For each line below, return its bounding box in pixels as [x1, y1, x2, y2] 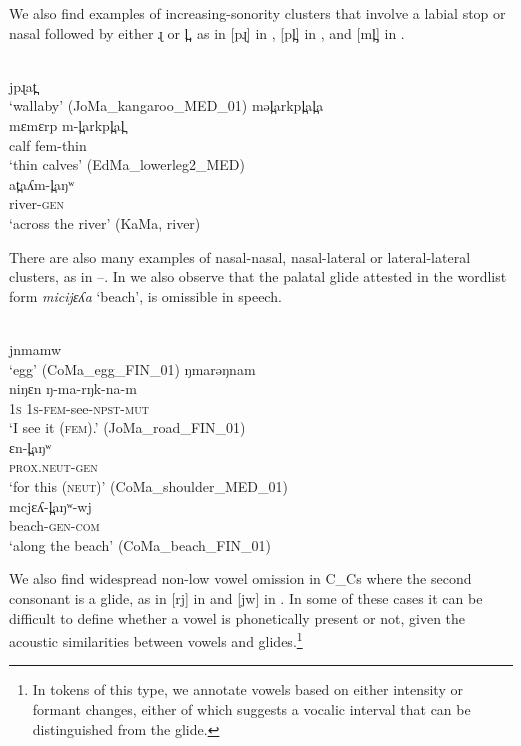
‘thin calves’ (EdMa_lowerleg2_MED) [9, 154, 245, 175]
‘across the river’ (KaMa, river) [9, 212, 201, 233]
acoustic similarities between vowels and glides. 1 [9, 628, 303, 651]
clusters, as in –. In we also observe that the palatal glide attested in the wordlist [9, 266, 507, 287]
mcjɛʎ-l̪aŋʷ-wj [9, 495, 92, 516]
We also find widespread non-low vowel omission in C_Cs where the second [9, 568, 472, 589]
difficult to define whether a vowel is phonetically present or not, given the [9, 607, 466, 628]
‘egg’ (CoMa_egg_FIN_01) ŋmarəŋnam [9, 358, 256, 379]
